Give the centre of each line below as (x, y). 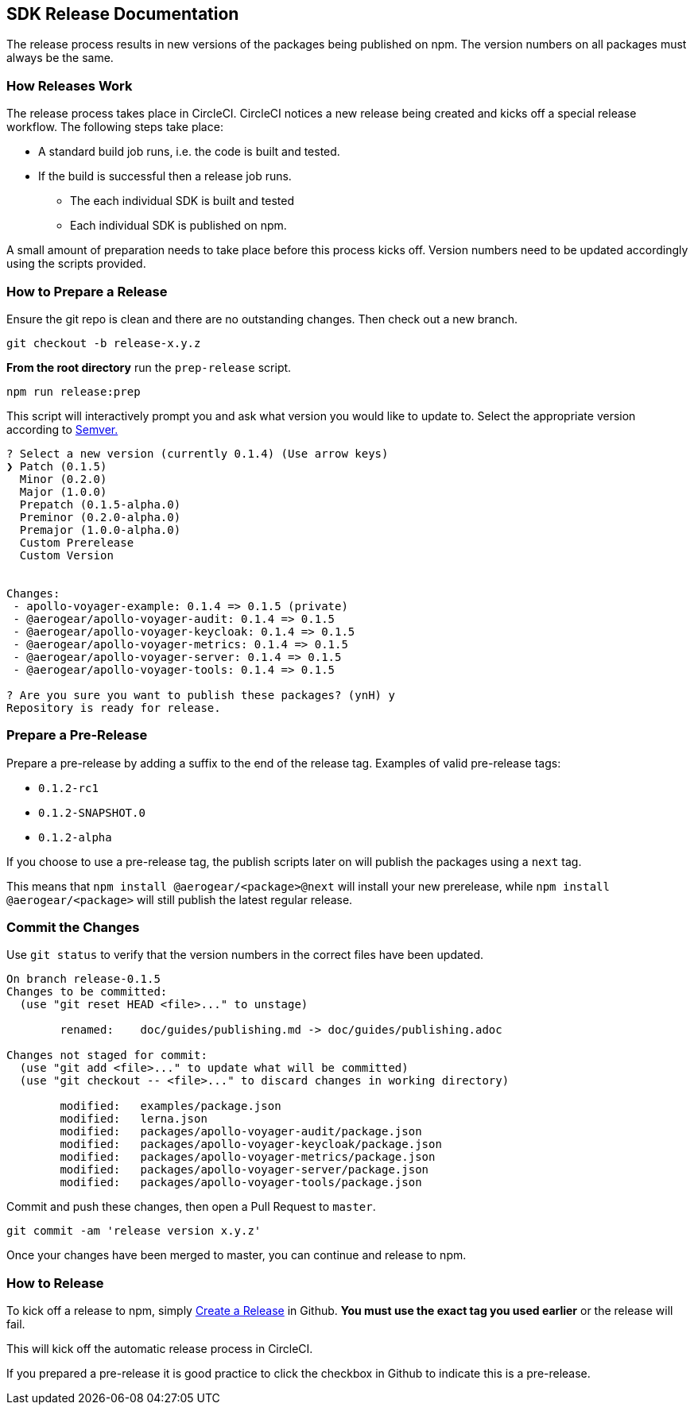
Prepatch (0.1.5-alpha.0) (100, 504)
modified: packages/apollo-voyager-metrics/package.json (248, 1157)
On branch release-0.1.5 (83, 979)
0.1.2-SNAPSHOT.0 (92, 812)
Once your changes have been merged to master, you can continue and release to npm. (237, 1255)
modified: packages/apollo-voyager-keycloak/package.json (251, 1144)
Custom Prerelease (77, 542)
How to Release (55, 1283)
